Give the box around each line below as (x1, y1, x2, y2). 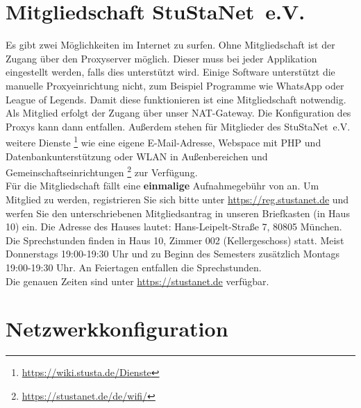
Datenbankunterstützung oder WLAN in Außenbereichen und (6, 148, 268, 163)
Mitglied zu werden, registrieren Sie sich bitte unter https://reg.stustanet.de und (6, 192, 349, 206)
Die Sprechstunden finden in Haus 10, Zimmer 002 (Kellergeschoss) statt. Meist (6, 232, 344, 247)
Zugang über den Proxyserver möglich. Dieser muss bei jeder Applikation (6, 51, 317, 65)
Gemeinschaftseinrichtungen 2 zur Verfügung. (6, 163, 198, 179)
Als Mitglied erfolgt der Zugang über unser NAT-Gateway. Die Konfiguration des (6, 105, 351, 120)
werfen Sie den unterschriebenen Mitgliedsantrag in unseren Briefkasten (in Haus (6, 205, 350, 220)
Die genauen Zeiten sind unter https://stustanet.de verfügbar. (6, 273, 269, 288)
